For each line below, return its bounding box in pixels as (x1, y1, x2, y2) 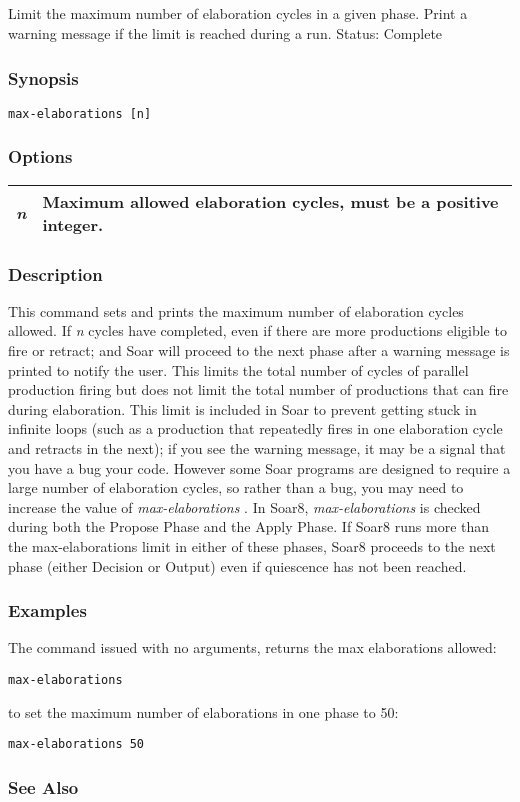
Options (8, 144, 73, 169)
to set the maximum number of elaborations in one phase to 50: (8, 701, 399, 722)
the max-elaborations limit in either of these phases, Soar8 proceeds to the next (8, 536, 496, 557)
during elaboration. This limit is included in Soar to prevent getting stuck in (8, 398, 477, 419)
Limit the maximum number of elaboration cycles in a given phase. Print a (8, 3, 468, 24)
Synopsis (8, 65, 79, 90)
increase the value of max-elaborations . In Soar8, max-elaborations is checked (8, 496, 481, 517)
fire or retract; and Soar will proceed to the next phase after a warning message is (8, 340, 510, 361)
